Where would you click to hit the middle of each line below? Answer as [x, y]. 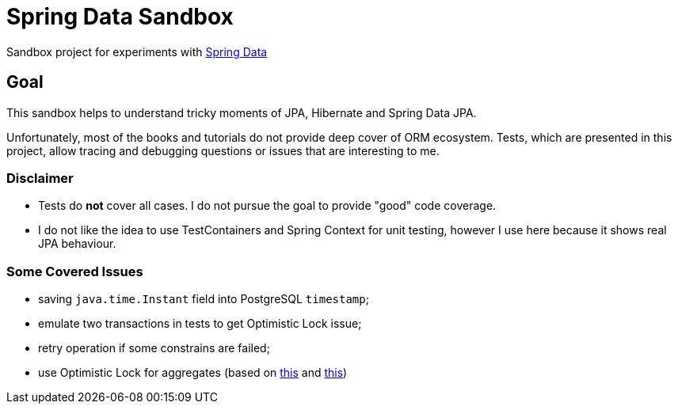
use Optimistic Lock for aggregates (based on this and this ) [193, 373]
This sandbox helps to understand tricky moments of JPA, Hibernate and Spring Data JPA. [242, 112]
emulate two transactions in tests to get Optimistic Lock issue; [200, 324]
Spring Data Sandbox [120, 17]
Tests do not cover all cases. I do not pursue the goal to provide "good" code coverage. [267, 206]
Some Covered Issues [75, 271]
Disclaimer [40, 178]
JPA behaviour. [77, 244]
